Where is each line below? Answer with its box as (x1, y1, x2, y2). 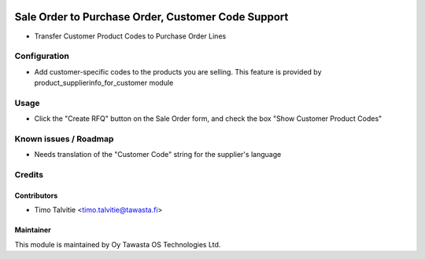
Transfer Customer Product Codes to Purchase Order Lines (34, 31, 227, 41)
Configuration (14, 51, 70, 62)
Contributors (14, 191, 58, 200)
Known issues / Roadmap (14, 133, 114, 144)
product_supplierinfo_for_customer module (34, 78, 174, 88)
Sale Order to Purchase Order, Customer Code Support (14, 10, 289, 24)
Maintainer (14, 225, 51, 235)
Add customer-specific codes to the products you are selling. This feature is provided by (34, 67, 322, 76)
